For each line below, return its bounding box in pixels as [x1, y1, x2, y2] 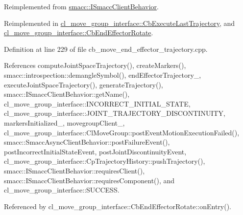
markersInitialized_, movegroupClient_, [4, 117, 125, 128]
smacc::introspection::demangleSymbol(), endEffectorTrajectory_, [4, 69, 201, 80]
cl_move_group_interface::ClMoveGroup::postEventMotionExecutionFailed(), [4, 127, 240, 137]
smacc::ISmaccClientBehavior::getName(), [4, 89, 130, 99]
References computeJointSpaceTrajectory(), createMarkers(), [4, 60, 186, 70]
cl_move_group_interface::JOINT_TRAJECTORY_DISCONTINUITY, [4, 108, 225, 118]
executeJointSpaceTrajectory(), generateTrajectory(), [4, 79, 163, 89]
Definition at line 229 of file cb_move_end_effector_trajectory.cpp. [4, 43, 208, 54]
